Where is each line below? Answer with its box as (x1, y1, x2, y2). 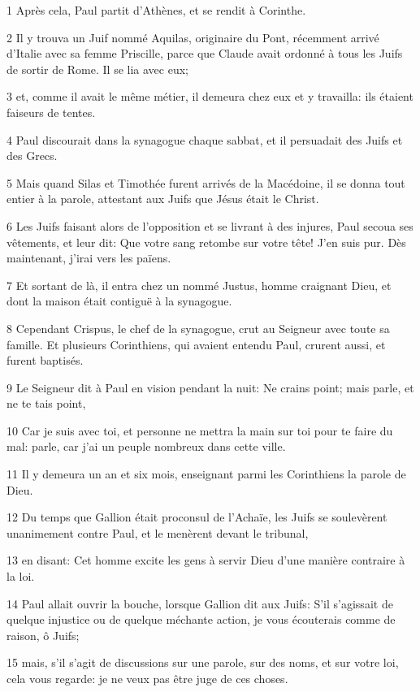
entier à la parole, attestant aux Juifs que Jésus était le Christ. (6, 190, 319, 207)
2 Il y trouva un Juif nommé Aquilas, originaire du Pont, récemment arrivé (6, 28, 379, 45)
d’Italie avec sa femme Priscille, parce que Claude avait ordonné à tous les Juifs (6, 45, 403, 62)
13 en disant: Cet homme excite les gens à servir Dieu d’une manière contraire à (6, 551, 405, 569)
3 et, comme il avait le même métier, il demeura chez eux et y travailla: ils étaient (6, 88, 414, 105)
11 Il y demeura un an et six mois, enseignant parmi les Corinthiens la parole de (6, 465, 406, 482)
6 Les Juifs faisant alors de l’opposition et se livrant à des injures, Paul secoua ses (6, 217, 414, 234)
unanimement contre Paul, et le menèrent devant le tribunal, (6, 524, 309, 541)
